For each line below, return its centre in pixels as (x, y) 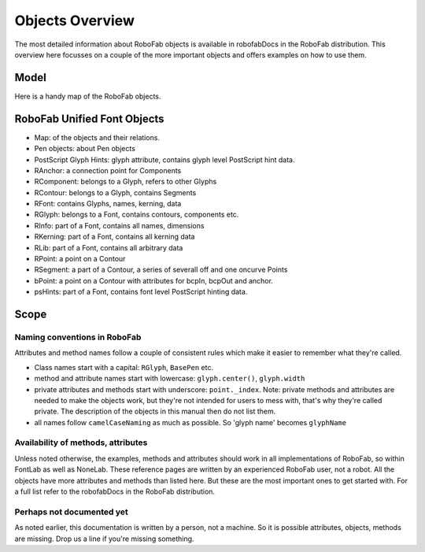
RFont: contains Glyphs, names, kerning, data (108, 204)
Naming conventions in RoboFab (78, 337)
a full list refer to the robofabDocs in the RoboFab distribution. (115, 491)
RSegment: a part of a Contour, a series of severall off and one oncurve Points (161, 270)
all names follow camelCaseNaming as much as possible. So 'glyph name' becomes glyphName (190, 422)
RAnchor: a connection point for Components (108, 170)
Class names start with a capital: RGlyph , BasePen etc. (124, 367)
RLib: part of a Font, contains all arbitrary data (109, 247)
